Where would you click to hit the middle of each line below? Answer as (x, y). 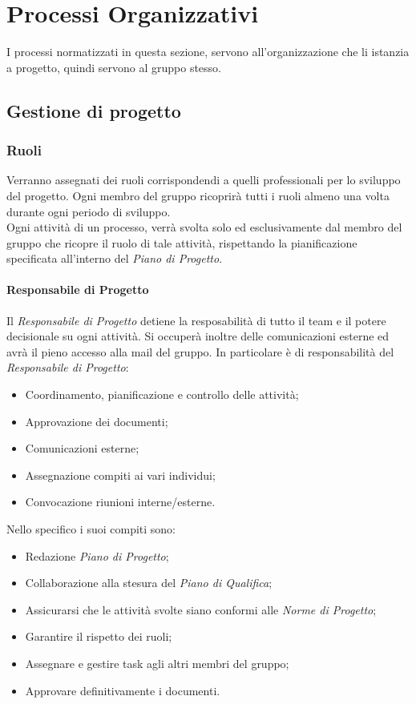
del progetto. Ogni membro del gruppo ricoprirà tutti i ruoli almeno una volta (198, 195)
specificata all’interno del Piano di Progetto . (115, 258)
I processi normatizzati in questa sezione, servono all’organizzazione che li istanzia (208, 52)
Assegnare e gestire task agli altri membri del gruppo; (157, 663)
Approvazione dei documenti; (97, 421)
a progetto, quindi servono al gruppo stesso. (114, 67)
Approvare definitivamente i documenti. (123, 690)
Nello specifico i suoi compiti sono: (91, 529)
